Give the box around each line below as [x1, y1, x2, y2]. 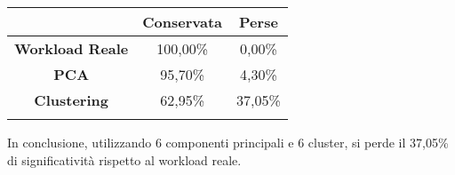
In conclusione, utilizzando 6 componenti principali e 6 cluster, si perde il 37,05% [7, 133, 449, 151]
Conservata [142, 12, 223, 32]
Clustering [34, 90, 108, 110]
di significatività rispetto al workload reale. [7, 150, 242, 169]
